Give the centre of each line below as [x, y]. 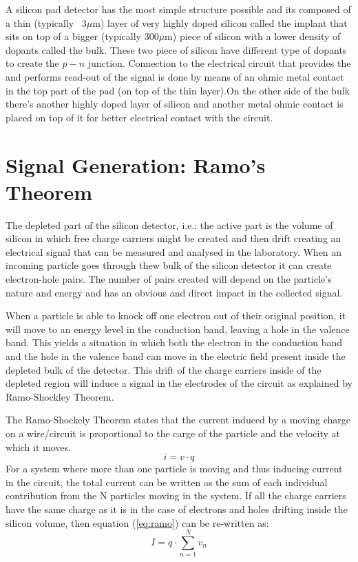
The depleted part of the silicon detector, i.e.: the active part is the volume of [169, 224]
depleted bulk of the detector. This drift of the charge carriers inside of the [164, 369]
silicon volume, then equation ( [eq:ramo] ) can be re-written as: [137, 522]
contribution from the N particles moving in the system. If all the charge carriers [176, 495]
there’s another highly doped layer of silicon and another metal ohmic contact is [175, 104]
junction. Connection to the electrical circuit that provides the [219, 63]
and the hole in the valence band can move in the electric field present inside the [176, 356]
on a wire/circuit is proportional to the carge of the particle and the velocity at [173, 433]
